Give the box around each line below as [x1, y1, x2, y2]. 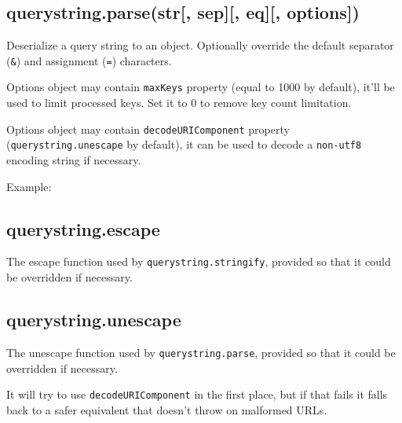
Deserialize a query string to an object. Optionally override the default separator [6, 37, 394, 53]
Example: [6, 178, 52, 194]
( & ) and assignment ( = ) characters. [6, 52, 172, 68]
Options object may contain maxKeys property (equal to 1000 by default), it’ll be [6, 79, 395, 95]
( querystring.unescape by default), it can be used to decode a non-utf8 [6, 136, 362, 153]
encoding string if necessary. [6, 152, 141, 168]
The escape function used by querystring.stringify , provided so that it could [6, 253, 391, 270]
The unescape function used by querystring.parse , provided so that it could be [6, 344, 396, 360]
